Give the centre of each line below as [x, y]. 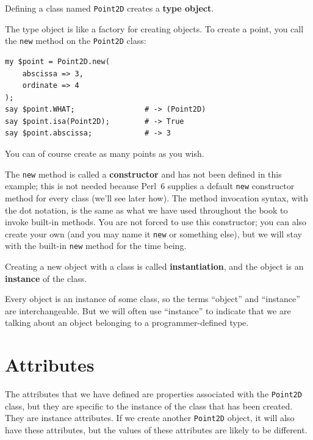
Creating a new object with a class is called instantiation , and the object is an [154, 266]
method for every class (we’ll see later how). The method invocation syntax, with [156, 197]
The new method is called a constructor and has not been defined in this [143, 174]
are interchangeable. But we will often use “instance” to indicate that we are [148, 310]
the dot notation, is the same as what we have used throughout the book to [146, 210]
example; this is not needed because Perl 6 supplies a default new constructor [150, 186]
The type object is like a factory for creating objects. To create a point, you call [154, 28]
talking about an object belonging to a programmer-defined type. [127, 323]
